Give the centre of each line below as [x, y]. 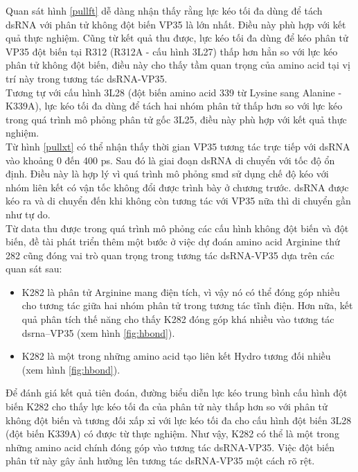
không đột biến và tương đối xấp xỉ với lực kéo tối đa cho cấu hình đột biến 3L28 [179, 420]
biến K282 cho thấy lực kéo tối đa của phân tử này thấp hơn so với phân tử [167, 407]
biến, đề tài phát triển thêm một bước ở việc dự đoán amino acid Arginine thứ [173, 242]
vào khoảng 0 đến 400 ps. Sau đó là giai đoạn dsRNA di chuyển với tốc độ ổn [170, 160]
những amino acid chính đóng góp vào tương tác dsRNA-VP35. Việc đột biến [170, 447]
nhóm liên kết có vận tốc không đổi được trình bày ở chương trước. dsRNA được [177, 187]
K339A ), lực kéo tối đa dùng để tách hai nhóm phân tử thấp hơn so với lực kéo [174, 106]
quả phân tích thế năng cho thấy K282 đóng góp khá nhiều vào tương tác [178, 319]
